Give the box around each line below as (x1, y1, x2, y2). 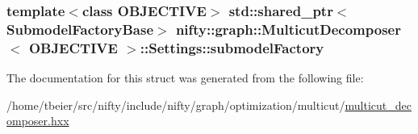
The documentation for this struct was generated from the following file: (6, 69, 364, 86)
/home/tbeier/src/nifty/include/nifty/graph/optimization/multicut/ (6, 96, 345, 113)
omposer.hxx (6, 112, 69, 129)
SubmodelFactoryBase (6, 19, 154, 39)
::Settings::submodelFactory (140, 37, 324, 57)
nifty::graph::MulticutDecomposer (175, 19, 401, 39)
